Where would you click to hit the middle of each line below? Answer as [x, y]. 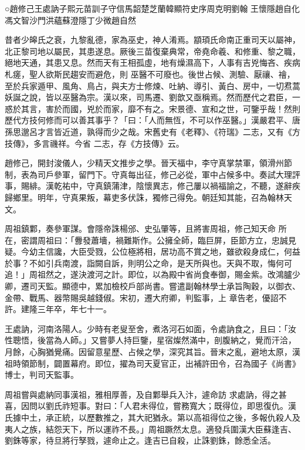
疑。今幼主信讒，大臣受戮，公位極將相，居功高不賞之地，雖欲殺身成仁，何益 [152, 251]
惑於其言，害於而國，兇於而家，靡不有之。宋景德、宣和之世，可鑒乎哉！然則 [152, 108]
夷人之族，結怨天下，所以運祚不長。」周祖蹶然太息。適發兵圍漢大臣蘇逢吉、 [150, 429]
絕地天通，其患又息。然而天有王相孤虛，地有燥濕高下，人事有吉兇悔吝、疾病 [152, 62]
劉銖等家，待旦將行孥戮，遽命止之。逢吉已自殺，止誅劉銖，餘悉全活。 [140, 440]
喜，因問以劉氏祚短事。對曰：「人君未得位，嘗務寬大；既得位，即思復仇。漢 [150, 406]
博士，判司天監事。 [42, 375]
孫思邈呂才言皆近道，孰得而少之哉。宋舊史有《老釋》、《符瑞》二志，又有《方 [152, 131]
